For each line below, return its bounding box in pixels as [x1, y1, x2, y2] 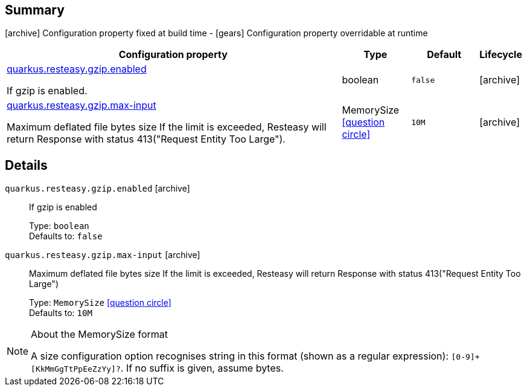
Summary [5, 2, 65, 18]
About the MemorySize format [31, 328, 168, 341]
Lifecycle [479, 48, 522, 61]
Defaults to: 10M [29, 308, 92, 318]
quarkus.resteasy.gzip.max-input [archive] [5, 250, 200, 260]
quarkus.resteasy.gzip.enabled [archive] [5, 183, 190, 194]
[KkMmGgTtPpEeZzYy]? [31, 364, 121, 374]
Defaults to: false [29, 231, 103, 242]
